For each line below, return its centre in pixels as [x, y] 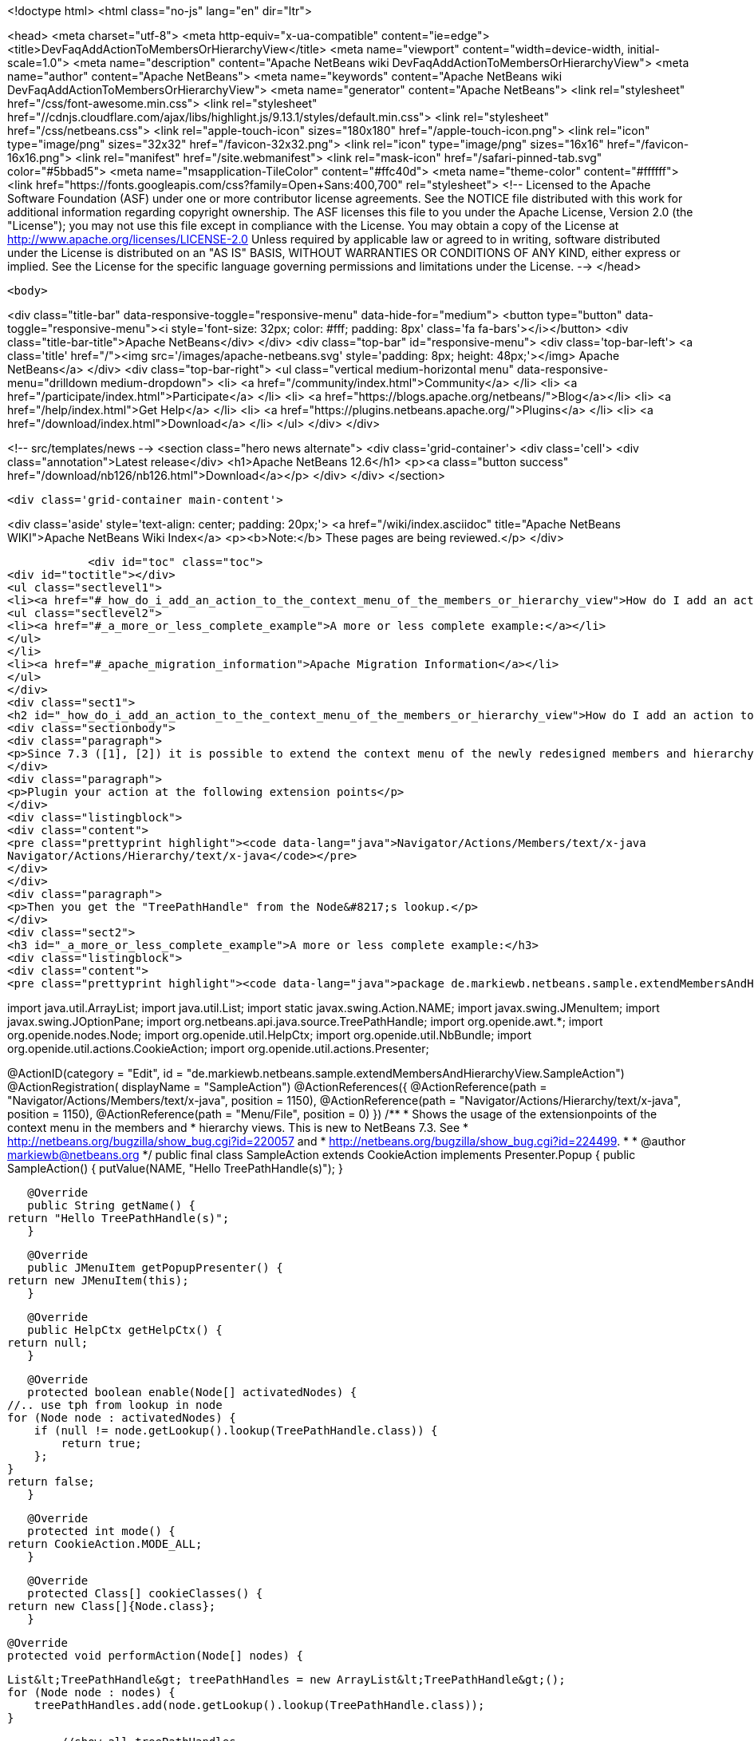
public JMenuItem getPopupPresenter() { [155, 1268]
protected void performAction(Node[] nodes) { [155, 1656]
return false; [51, 1482]
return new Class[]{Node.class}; [112, 1606]
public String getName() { [112, 1205]
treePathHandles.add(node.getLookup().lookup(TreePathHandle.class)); [259, 1705]
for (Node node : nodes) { [91, 1692]
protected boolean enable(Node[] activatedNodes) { [192, 1392]
